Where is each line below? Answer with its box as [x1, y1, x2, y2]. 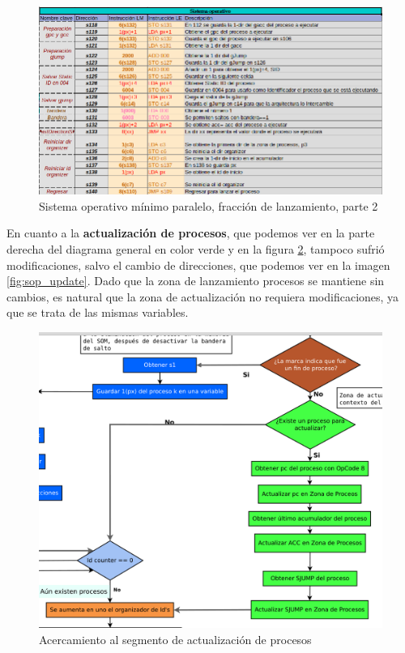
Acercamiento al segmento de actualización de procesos [39, 630, 312, 647]
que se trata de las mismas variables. [6, 304, 189, 321]
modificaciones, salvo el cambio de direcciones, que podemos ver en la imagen [6, 256, 390, 273]
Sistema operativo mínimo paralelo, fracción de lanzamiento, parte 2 [39, 197, 378, 214]
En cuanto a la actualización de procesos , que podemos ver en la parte [6, 224, 375, 241]
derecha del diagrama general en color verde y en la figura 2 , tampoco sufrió [6, 241, 385, 257]
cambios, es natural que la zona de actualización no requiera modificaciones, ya [6, 288, 399, 305]
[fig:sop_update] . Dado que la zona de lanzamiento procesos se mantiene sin [6, 272, 385, 289]
